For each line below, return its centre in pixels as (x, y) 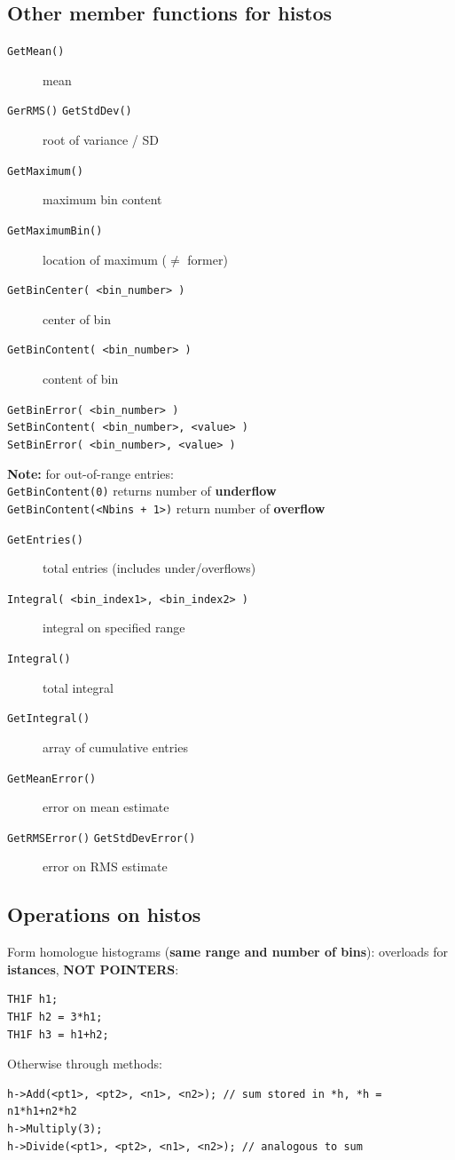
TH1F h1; (33, 1000)
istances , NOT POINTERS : (93, 969)
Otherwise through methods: (85, 1064)
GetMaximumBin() (55, 230)
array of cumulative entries (115, 747)
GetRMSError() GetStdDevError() (102, 838)
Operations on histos (104, 914)
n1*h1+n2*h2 (42, 1112)
